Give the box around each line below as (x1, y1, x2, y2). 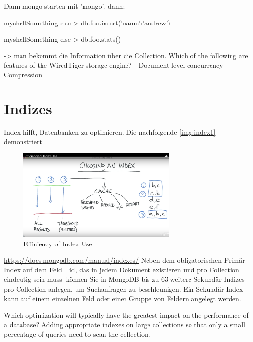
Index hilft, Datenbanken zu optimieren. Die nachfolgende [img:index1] (4, 126, 216, 137)
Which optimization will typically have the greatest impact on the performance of (4, 310, 249, 320)
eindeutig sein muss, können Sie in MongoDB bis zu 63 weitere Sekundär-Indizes (4, 274, 245, 284)
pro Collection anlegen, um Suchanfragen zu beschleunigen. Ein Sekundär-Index (4, 283, 243, 293)
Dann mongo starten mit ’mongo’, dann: (4, 1, 125, 11)
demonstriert (4, 136, 42, 147)
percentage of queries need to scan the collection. (4, 329, 150, 339)
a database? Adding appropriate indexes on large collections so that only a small (4, 319, 246, 329)
